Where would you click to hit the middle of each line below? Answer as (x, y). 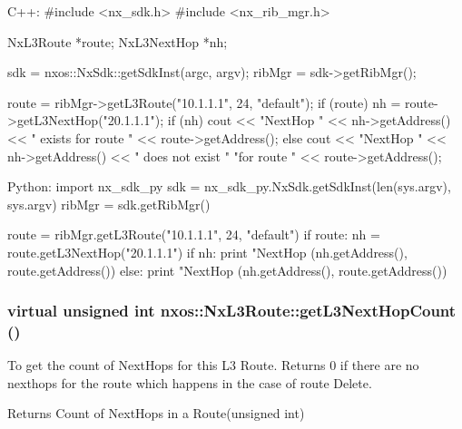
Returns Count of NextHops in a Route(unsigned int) (156, 413)
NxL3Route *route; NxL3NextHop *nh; (118, 41)
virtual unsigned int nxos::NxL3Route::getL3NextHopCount (232, 311)
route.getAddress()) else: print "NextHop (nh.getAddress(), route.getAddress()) (227, 270)
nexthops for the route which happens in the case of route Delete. (190, 382)
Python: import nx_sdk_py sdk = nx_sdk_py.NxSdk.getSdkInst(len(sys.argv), (229, 186)
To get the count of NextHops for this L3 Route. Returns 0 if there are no (213, 365)
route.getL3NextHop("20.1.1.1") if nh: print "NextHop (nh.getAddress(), (207, 252)
